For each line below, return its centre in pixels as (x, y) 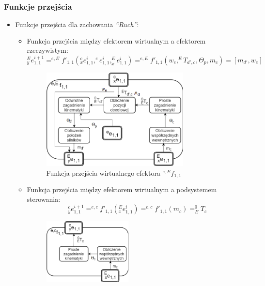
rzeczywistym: (47, 50)
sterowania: (44, 199)
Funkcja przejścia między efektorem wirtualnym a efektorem (116, 40)
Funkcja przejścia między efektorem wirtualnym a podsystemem (122, 189)
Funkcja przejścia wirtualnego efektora (103, 173)
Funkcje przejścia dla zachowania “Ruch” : (77, 24)
